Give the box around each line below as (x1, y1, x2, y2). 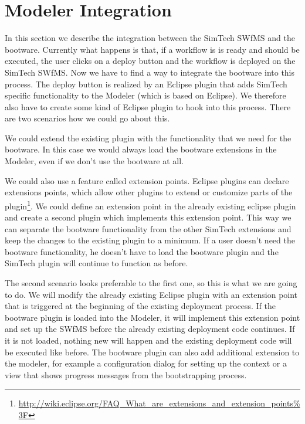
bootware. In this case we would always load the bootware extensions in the (5, 143, 277, 155)
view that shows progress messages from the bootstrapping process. (5, 368, 247, 381)
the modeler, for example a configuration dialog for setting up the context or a (5, 357, 287, 369)
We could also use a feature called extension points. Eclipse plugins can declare (5, 174, 289, 186)
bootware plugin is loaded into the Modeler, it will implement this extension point (5, 311, 300, 323)
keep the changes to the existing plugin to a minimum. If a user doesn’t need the (5, 234, 295, 246)
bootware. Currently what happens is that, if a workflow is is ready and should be (5, 43, 300, 55)
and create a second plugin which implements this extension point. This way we (5, 211, 292, 223)
